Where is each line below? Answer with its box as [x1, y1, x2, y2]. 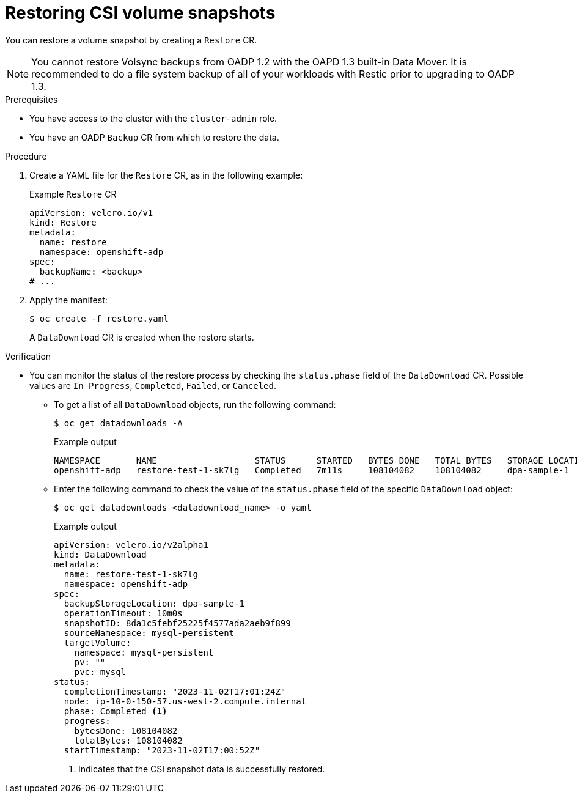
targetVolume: [64, 637, 131, 648]
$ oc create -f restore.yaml [29, 313, 169, 323]
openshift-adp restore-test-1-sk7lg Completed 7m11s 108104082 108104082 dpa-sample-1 [54, 465, 569, 475]
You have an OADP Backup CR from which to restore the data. [29, 131, 279, 142]
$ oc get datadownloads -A [54, 418, 183, 428]
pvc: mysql [74, 667, 127, 677]
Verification [5, 350, 51, 361]
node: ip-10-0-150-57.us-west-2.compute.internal [64, 696, 307, 706]
